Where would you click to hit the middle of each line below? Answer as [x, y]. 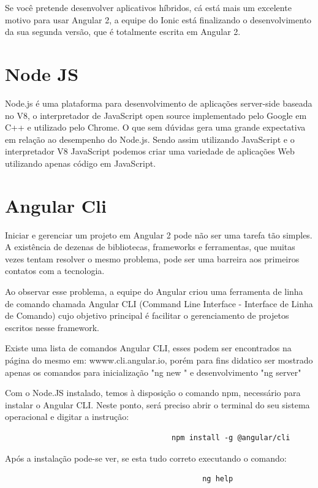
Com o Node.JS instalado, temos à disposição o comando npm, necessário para [153, 393]
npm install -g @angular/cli [231, 437]
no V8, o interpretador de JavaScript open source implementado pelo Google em [156, 115]
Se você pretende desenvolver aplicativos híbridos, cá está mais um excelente [148, 7]
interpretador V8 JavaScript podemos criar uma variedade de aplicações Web [150, 151]
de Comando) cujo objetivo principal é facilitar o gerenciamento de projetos [147, 315]
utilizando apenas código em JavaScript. [81, 163]
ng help [218, 479]
